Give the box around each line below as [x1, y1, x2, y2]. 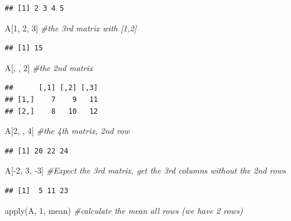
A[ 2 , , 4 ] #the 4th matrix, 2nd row [5, 124, 130, 137]
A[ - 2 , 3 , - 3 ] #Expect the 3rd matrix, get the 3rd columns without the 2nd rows [5, 164, 286, 177]
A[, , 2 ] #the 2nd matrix [5, 61, 93, 73]
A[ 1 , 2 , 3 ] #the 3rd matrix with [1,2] [5, 21, 137, 34]
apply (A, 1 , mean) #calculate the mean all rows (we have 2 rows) [5, 204, 243, 216]
